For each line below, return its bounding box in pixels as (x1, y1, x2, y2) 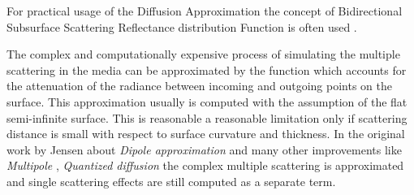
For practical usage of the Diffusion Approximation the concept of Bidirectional (6, 2, 403, 19)
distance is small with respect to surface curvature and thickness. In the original (6, 125, 405, 142)
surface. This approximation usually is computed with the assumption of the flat (6, 93, 408, 110)
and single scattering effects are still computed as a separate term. (6, 172, 336, 189)
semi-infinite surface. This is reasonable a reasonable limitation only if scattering (6, 109, 408, 126)
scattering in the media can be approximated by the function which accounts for (6, 61, 407, 78)
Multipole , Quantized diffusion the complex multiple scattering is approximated (6, 157, 404, 174)
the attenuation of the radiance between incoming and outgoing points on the (6, 77, 392, 94)
